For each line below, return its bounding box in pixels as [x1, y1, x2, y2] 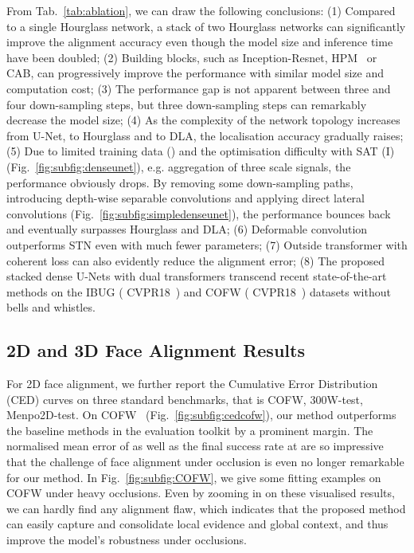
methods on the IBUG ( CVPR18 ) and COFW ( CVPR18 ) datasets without [6, 283, 391, 300]
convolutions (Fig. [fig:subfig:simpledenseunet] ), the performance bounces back [6, 205, 391, 222]
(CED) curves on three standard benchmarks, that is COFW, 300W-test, [6, 390, 363, 407]
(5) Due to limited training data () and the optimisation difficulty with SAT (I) [6, 143, 395, 159]
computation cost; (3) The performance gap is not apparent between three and [6, 80, 391, 96]
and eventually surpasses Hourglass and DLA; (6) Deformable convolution [6, 221, 368, 237]
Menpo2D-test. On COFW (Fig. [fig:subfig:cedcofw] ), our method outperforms [6, 406, 396, 423]
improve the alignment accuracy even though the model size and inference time [6, 33, 393, 50]
